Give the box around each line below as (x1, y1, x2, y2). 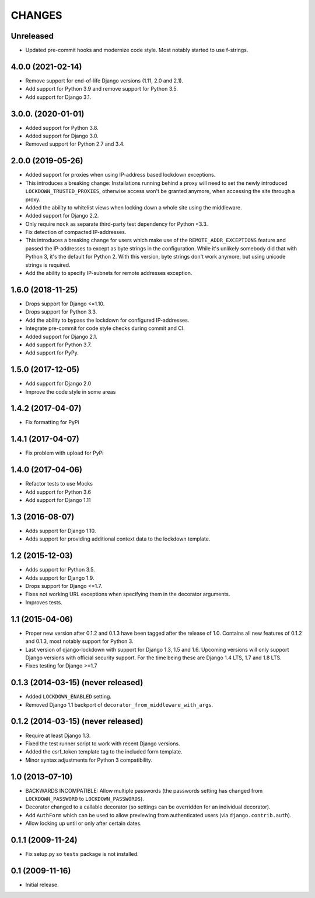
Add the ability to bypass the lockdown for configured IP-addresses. (25, 316, 190, 324)
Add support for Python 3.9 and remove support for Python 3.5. (25, 85, 178, 92)
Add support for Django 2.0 (25, 380, 92, 387)
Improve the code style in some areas (25, 388, 116, 395)
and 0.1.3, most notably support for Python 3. (25, 638, 134, 645)
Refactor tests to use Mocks (25, 480, 93, 487)
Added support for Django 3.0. (25, 132, 99, 140)
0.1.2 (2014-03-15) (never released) (10, 717, 143, 727)
